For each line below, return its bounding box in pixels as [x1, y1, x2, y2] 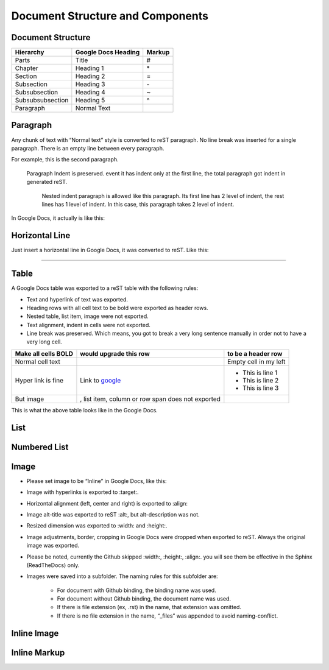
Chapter [15, 64, 39, 72]
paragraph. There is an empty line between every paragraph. [11, 144, 164, 152]
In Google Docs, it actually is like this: [11, 214, 105, 222]
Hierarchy [15, 48, 44, 57]
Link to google [80, 376, 121, 384]
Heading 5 [75, 96, 105, 105]
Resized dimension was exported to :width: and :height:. [26, 522, 168, 529]
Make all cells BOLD [15, 349, 73, 358]
